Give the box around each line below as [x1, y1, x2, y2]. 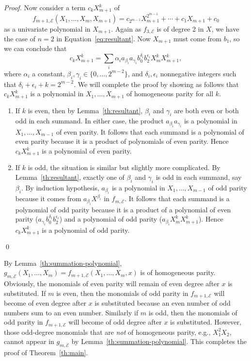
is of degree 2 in [157, 23, 204, 34]
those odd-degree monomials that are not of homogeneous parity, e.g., [4, 327, 211, 337]
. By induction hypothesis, [21, 182, 99, 192]
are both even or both [174, 105, 239, 115]
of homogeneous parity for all [126, 88, 214, 99]
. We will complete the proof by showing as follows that [74, 79, 239, 89]
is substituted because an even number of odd [94, 298, 231, 308]
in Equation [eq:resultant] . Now [56, 33, 151, 43]
